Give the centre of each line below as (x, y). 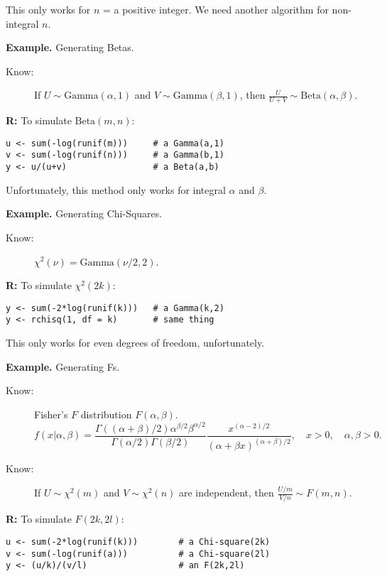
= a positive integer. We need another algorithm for (216, 9)
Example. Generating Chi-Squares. (84, 213)
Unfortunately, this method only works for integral (116, 189)
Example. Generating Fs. (63, 366)
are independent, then (227, 493)
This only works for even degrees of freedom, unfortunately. (135, 343)
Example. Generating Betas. (70, 47)
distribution (106, 414)
